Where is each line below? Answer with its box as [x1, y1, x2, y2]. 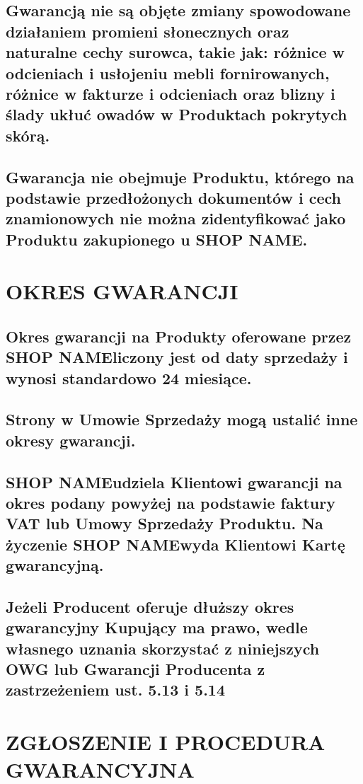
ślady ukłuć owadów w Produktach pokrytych [6, 103, 347, 125]
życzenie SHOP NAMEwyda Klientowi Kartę [6, 533, 345, 555]
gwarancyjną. [6, 554, 104, 576]
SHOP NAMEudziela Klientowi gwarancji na [6, 471, 342, 492]
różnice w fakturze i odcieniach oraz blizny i [6, 82, 335, 104]
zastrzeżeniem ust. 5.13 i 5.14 [6, 679, 226, 701]
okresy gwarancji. [6, 429, 136, 451]
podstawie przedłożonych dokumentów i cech [6, 186, 342, 208]
